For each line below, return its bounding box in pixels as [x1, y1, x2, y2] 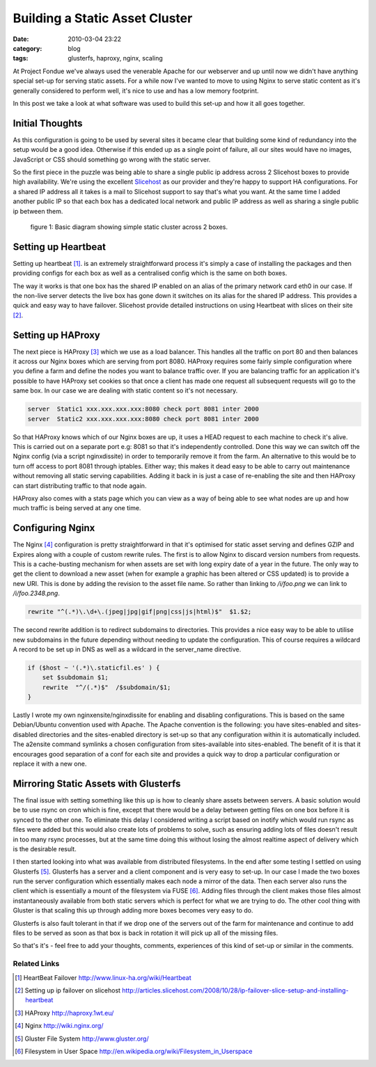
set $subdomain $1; [42, 674, 109, 681]
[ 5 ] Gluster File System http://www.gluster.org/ [15, 1034, 149, 1043]
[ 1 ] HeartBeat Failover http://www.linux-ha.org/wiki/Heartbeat [15, 973, 191, 981]
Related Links [13, 959, 60, 969]
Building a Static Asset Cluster [13, 10, 193, 26]
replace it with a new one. [13, 759, 87, 768]
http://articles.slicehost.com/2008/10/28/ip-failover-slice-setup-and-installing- [122, 986, 349, 995]
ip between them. [13, 207, 63, 215]
